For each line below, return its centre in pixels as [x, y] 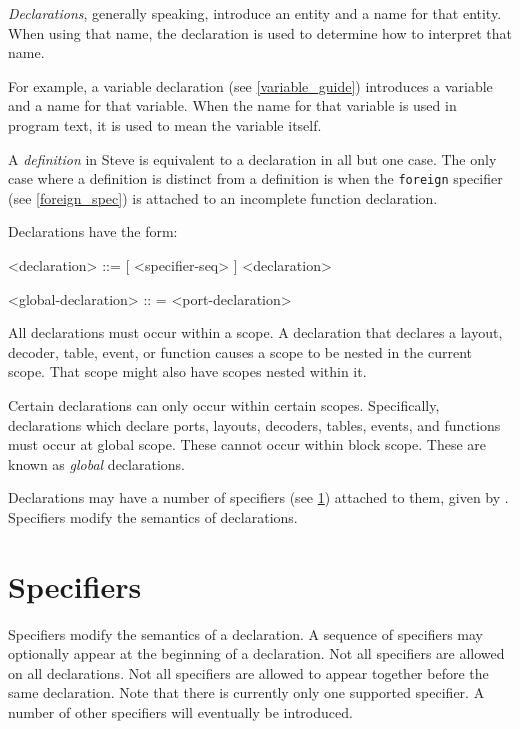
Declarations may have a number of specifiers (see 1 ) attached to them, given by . [258, 497]
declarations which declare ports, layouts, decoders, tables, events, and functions [254, 424]
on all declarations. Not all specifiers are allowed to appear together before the [248, 672]
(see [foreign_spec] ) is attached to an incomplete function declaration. [223, 197]
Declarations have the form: [93, 231]
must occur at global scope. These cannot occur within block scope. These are [247, 444]
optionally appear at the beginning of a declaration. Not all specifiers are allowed [256, 653]
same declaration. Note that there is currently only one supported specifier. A [246, 692]
